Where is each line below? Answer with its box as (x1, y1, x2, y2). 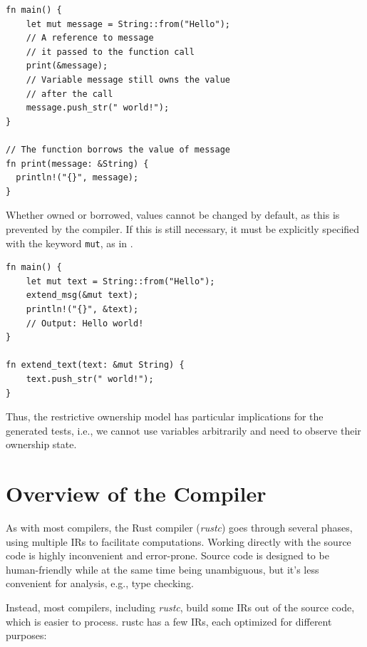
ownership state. (6, 437, 77, 452)
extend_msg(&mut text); (26, 290, 139, 301)
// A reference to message (26, 33, 154, 43)
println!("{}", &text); (26, 304, 139, 314)
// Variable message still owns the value (26, 74, 230, 85)
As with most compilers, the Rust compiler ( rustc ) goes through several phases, (6, 520, 353, 534)
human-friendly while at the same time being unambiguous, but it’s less (6, 561, 319, 576)
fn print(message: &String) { (6, 158, 149, 169)
